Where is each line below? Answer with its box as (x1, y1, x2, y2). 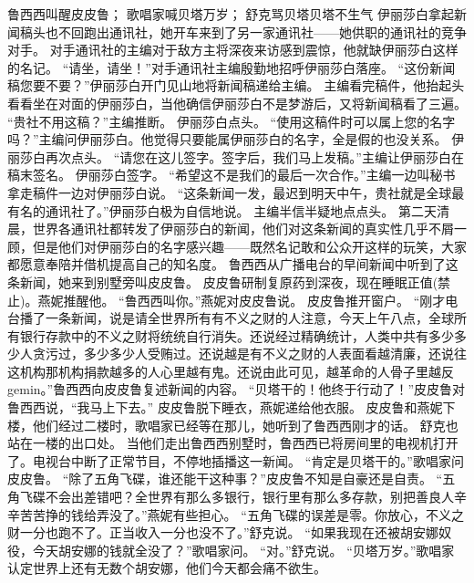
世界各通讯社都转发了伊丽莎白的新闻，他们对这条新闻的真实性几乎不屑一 (32, 219, 467, 238)
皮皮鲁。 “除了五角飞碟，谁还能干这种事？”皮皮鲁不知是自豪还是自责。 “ (7, 469, 443, 488)
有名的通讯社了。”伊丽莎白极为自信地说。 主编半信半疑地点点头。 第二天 (7, 201, 437, 220)
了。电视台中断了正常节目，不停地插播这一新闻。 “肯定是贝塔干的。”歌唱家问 (7, 451, 464, 470)
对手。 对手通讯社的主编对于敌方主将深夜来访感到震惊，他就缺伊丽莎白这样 (7, 40, 459, 59)
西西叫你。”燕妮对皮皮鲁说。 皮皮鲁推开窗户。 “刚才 (137, 290, 446, 309)
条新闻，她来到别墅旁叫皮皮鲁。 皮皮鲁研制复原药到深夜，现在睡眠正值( (7, 272, 438, 291)
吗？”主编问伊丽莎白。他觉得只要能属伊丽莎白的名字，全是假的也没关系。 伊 (7, 130, 465, 149)
